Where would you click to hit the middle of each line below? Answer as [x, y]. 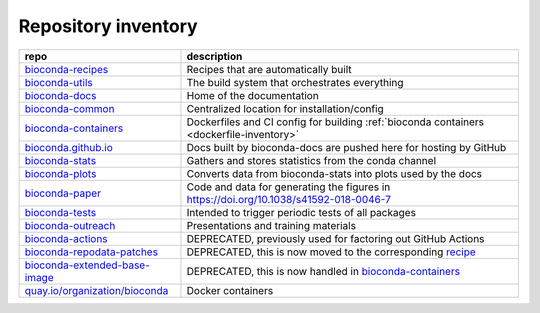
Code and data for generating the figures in [288, 187]
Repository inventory [108, 26]
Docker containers [230, 290]
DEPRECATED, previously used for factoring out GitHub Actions [335, 238]
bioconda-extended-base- [87, 265]
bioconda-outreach [70, 225]
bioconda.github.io [69, 147]
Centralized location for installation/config [285, 108]
